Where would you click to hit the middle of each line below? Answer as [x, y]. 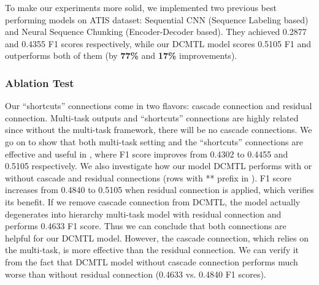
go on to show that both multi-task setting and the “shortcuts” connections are [154, 141]
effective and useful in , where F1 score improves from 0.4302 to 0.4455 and [147, 154]
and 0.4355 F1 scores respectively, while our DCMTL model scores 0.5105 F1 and [158, 43]
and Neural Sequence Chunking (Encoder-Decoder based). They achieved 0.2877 [156, 32]
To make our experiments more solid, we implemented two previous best [141, 7]
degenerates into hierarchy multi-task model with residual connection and [143, 214]
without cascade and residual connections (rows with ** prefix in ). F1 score [148, 177]
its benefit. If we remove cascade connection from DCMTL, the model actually [153, 201]
